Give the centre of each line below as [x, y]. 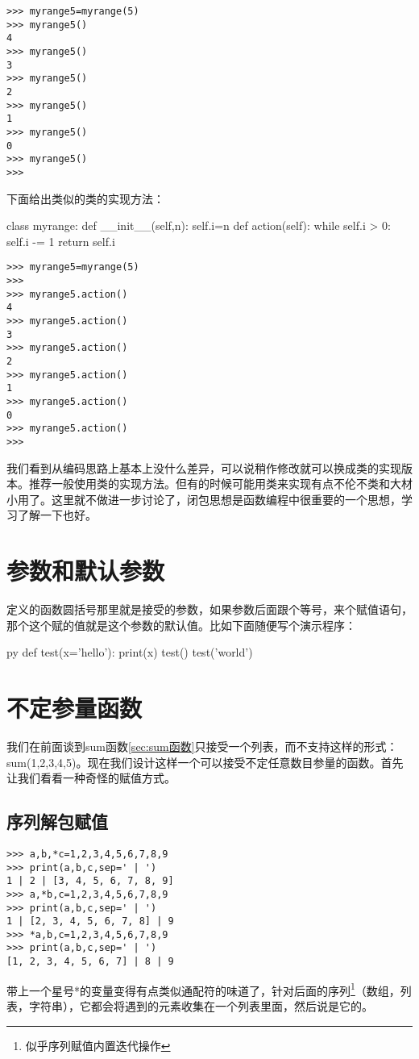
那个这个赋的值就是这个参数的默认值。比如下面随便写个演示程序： [181, 625]
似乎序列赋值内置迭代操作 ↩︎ [98, 1045]
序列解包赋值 [57, 821]
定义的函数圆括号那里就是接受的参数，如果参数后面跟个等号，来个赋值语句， [209, 609]
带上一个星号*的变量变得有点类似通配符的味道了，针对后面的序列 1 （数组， [203, 989]
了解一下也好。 [57, 515]
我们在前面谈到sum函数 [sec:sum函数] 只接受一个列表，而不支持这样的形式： [202, 746]
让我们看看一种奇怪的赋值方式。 [91, 778]
